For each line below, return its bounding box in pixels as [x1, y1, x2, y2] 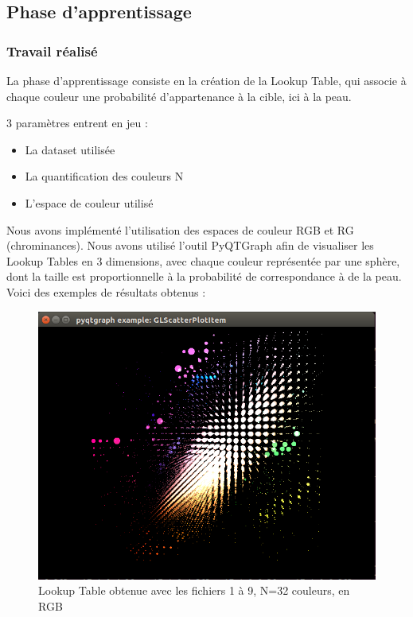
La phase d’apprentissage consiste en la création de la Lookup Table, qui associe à [6, 72, 407, 88]
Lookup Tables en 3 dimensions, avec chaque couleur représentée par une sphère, [6, 252, 400, 269]
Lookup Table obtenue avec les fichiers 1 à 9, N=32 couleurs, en [38, 582, 350, 599]
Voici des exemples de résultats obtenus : [6, 283, 206, 300]
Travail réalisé [6, 41, 98, 60]
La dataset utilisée [25, 141, 115, 157]
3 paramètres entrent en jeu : [6, 114, 148, 131]
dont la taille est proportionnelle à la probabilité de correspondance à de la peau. [6, 268, 402, 285]
